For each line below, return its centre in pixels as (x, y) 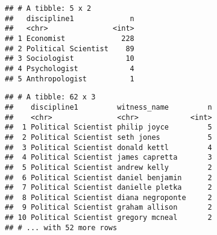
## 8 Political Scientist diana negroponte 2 (108, 197)
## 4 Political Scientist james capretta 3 (108, 158)
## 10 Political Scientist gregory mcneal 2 (108, 218)
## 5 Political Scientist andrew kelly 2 (108, 167)
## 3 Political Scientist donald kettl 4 (108, 147)
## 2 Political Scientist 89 (70, 49)
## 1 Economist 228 (70, 38)
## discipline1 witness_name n (108, 107)
